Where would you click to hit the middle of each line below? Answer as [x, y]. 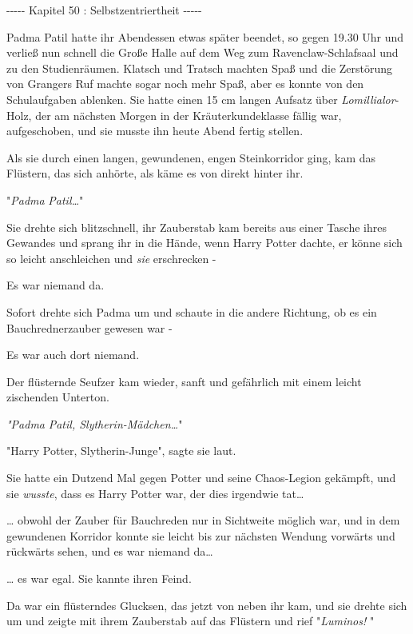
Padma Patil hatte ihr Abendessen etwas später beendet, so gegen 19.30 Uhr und [205, 36]
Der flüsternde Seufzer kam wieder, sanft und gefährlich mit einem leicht [184, 381]
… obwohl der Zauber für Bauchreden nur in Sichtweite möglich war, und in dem [203, 520]
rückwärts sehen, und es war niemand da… [110, 551]
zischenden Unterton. [58, 397]
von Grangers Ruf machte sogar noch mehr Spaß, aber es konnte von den [185, 84]
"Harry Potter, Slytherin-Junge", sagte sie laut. [121, 451]
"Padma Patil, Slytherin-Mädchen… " [95, 423]
